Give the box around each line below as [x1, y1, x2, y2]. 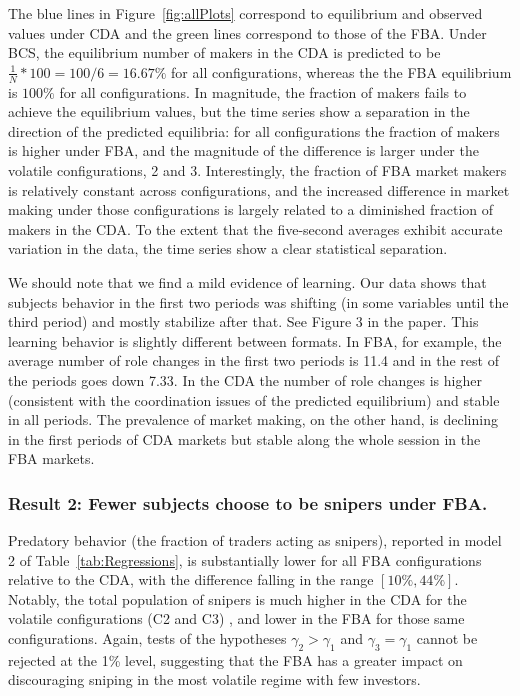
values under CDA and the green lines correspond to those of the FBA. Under [8, 22, 487, 43]
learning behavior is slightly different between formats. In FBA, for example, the [8, 330, 502, 351]
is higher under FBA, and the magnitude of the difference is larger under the [8, 140, 479, 161]
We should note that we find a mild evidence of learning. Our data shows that [8, 271, 487, 292]
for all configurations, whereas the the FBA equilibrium [171, 61, 512, 82]
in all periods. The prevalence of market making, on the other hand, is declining [8, 409, 498, 430]
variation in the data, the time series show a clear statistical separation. [8, 238, 448, 259]
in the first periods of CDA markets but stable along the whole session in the [8, 428, 481, 449]
